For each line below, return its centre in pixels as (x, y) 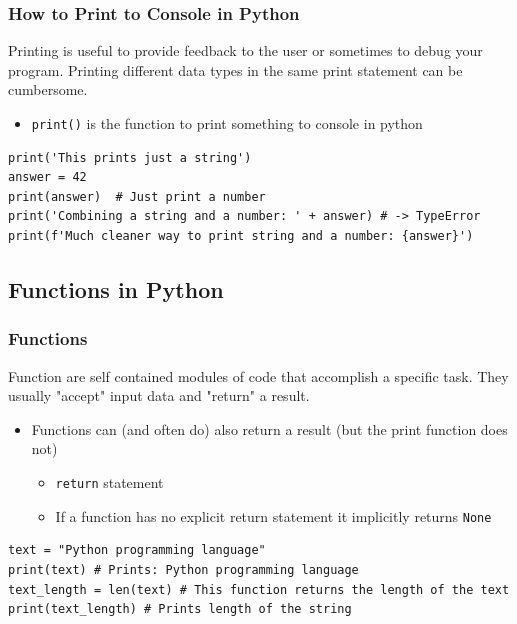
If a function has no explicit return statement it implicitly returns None (273, 515)
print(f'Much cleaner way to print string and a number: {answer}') (241, 236)
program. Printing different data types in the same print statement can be (235, 69)
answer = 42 (47, 177)
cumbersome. (48, 89)
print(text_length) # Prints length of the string (180, 609)
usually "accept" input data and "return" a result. (159, 395)
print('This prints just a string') (130, 157)
